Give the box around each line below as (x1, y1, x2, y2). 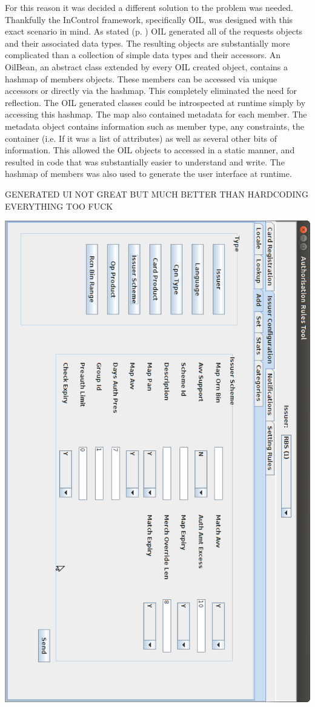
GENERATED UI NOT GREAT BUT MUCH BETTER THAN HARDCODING (5, 187, 308, 200)
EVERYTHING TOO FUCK (5, 199, 113, 212)
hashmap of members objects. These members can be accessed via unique (5, 72, 277, 85)
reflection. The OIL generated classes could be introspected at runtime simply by (5, 96, 306, 108)
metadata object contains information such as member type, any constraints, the (5, 119, 304, 132)
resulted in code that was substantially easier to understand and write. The (5, 155, 285, 168)
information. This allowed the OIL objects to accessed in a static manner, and (5, 144, 295, 156)
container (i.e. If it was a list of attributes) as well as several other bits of (5, 131, 277, 144)
